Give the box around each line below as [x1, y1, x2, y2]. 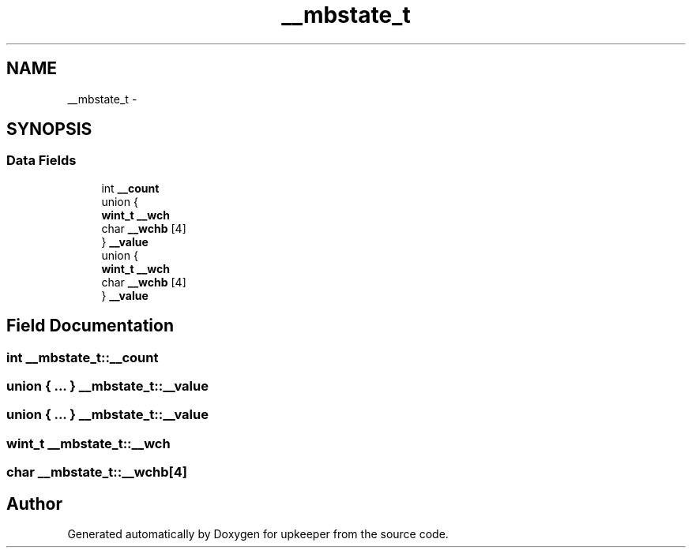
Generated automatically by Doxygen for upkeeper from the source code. [67, 527, 449, 541]
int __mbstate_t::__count [6, 349, 159, 365]
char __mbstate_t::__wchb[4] [6, 464, 188, 481]
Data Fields [6, 152, 77, 169]
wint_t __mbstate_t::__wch [6, 435, 171, 451]
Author [6, 493, 62, 514]
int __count [101, 181, 160, 195]
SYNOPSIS [6, 119, 92, 140]
